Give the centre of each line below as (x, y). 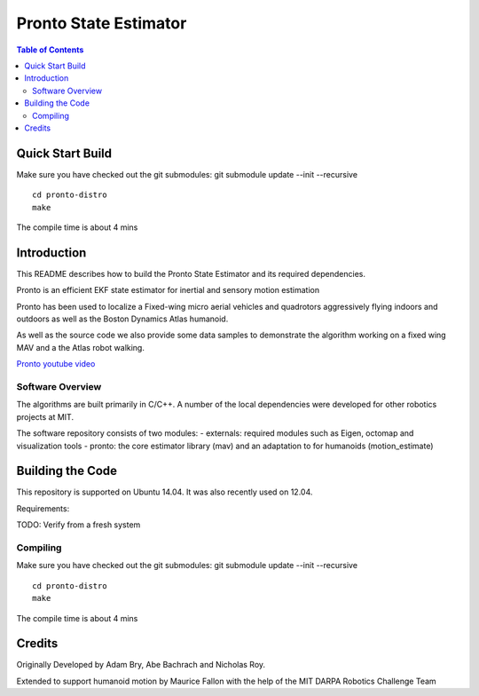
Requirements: (43, 508)
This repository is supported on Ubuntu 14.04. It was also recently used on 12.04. (165, 492)
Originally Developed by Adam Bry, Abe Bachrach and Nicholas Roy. (141, 665)
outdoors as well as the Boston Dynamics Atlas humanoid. (122, 319)
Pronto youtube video (56, 364)
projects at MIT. (45, 416)
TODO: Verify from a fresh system (79, 525)
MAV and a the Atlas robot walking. (81, 347)
